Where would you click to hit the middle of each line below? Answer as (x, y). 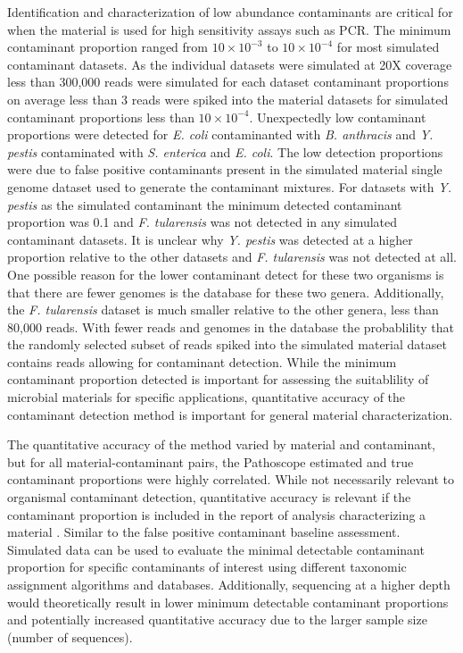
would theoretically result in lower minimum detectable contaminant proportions (228, 602)
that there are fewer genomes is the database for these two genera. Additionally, (226, 292)
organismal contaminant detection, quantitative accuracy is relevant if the (209, 497)
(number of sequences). (70, 636)
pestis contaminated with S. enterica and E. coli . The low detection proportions (225, 151)
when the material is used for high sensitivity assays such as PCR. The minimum (229, 29)
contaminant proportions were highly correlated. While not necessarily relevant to (231, 479)
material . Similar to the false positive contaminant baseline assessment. (204, 532)
